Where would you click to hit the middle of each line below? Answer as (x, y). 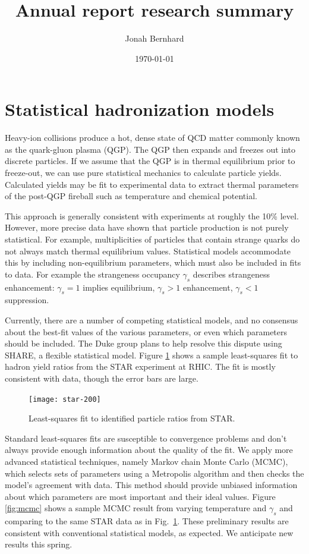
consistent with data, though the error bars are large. (102, 378)
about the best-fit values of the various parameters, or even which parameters (146, 331)
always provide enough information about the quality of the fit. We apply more (149, 450)
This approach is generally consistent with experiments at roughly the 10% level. (152, 215)
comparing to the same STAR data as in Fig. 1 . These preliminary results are (147, 521)
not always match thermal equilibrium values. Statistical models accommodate (148, 251)
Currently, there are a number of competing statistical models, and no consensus (152, 320)
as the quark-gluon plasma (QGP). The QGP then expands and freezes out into (150, 149)
